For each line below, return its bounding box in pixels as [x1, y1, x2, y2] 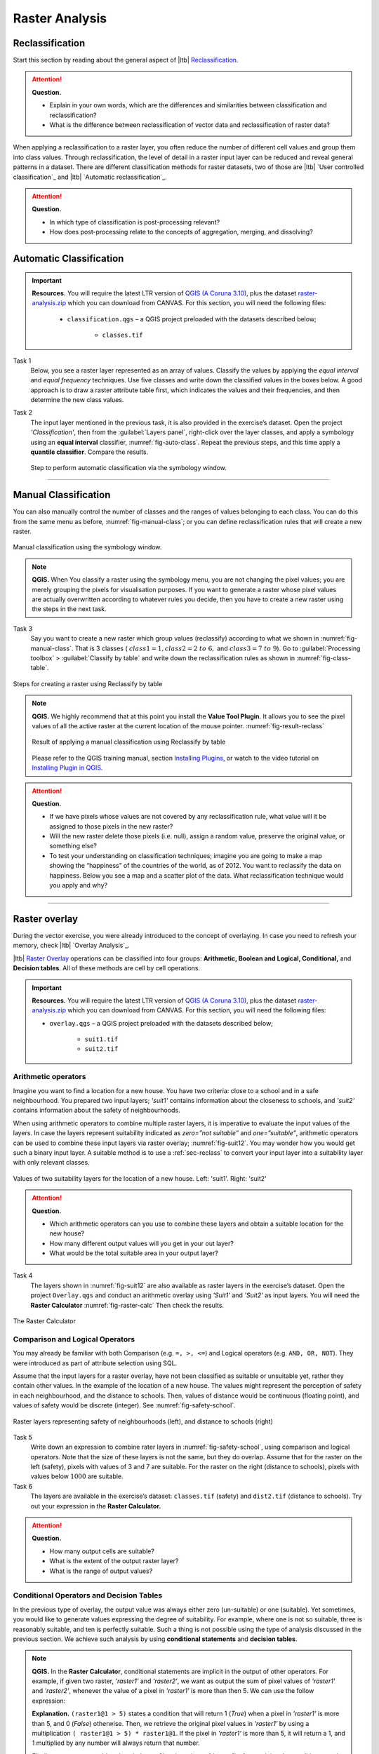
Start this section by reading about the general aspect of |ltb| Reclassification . [13, 56, 239, 65]
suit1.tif [84, 1036, 119, 1043]
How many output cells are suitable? [49, 1547, 154, 1555]
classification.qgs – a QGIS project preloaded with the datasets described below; [67, 314, 317, 323]
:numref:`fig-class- [295, 654, 351, 662]
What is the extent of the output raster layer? [49, 1557, 179, 1565]
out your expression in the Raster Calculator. [30, 1501, 161, 1510]
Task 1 [13, 356, 32, 365]
